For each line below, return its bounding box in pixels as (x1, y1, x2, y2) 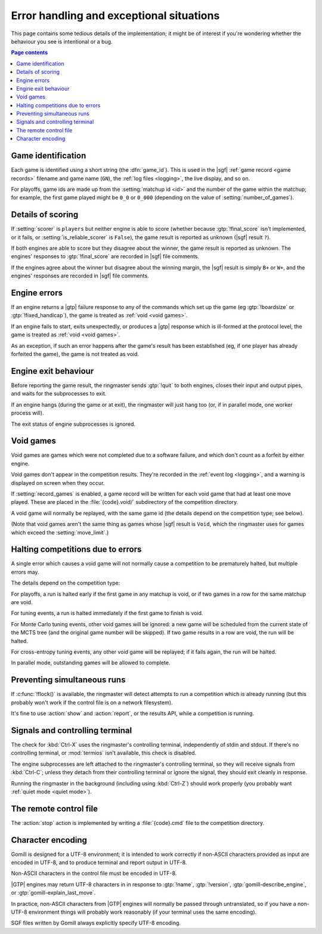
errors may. (11, 568, 39, 576)
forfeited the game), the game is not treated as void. (11, 351, 140, 358)
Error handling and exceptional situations (11, 9, 220, 22)
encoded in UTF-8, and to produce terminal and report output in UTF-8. (11, 859, 187, 866)
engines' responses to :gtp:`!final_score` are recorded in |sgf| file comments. (11, 253, 200, 260)
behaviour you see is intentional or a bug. (11, 38, 113, 45)
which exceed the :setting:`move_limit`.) (11, 528, 109, 536)
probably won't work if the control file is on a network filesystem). (11, 698, 173, 706)
